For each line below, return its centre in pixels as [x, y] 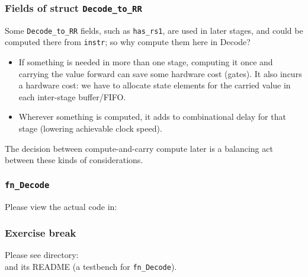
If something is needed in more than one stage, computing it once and [146, 62]
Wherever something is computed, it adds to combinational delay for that [152, 117]
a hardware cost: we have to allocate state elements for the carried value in [155, 85]
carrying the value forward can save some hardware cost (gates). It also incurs [160, 73]
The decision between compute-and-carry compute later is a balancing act [139, 148]
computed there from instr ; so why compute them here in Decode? [128, 42]
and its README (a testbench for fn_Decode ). [91, 267]
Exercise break [41, 233]
